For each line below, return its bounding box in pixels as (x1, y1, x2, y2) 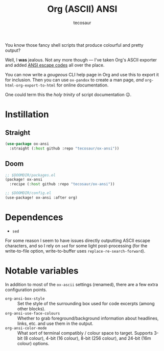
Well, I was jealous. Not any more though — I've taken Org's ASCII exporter (5, 57, 157, 62)
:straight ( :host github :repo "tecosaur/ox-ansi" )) (9, 146, 119, 151)
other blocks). (17, 306, 46, 312)
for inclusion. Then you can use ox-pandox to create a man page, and (5, 77, 144, 83)
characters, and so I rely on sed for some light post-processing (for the (5, 242, 148, 249)
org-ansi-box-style (5, 296, 45, 301)
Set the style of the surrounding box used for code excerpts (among (17, 300, 155, 306)
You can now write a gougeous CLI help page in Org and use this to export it (5, 71, 159, 77)
